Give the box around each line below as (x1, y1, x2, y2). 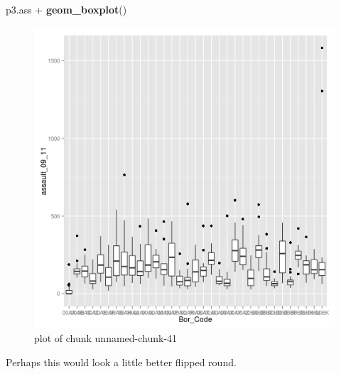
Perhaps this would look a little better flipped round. (6, 354, 237, 369)
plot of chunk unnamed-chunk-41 (34, 331, 178, 346)
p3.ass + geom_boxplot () (6, 2, 127, 16)
